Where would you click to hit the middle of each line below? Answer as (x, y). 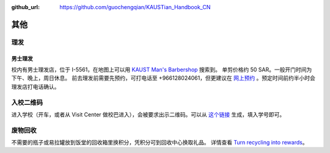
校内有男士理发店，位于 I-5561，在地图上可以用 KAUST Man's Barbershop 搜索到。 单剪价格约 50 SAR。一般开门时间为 (162, 69)
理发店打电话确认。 (35, 87)
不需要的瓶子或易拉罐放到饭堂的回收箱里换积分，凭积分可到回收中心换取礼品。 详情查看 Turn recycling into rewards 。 (159, 143)
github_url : (25, 7)
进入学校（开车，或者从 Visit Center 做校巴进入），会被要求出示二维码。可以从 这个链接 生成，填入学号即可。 (148, 114)
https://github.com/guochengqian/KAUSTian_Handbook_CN (135, 7)
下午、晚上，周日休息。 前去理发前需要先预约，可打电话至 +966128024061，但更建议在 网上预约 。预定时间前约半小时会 (163, 78)
